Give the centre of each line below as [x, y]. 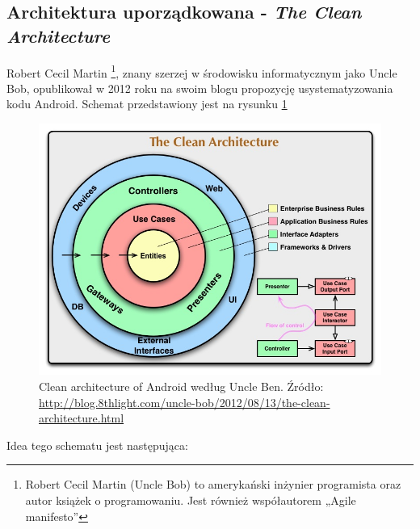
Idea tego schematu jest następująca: [97, 445]
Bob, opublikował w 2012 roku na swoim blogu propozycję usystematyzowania [200, 88]
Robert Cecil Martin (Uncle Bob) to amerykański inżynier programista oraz [213, 484]
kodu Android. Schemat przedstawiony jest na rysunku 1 [147, 104]
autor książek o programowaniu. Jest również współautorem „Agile [191, 500]
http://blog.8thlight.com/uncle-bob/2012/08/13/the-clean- [185, 402]
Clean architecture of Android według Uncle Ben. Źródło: [181, 386]
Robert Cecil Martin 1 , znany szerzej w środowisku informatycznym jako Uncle [202, 71]
